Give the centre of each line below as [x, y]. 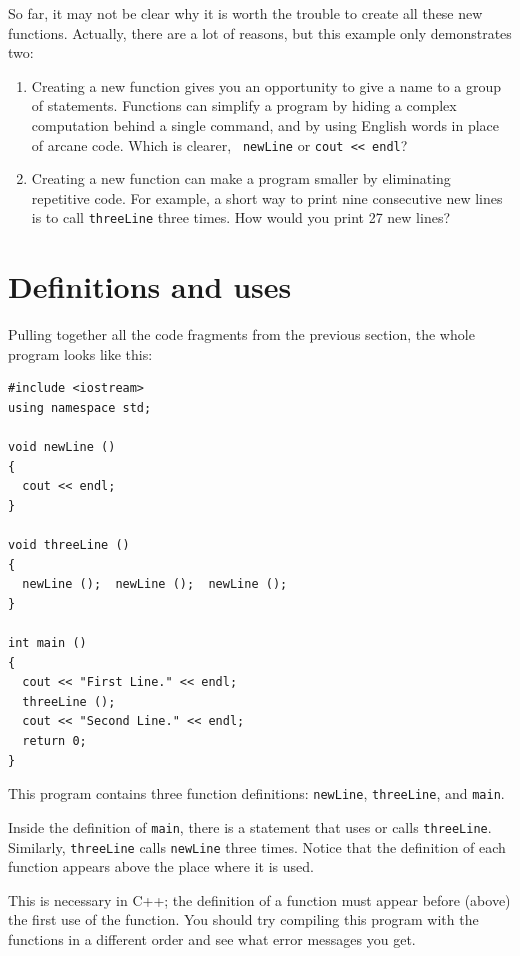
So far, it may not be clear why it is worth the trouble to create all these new [245, 13]
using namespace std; [80, 407]
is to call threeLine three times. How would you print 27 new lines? [241, 217]
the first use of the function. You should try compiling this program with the [243, 919]
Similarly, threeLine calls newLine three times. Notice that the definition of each [257, 846]
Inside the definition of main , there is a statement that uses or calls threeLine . [250, 826]
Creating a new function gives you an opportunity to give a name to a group [266, 85]
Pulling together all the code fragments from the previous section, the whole [241, 334]
